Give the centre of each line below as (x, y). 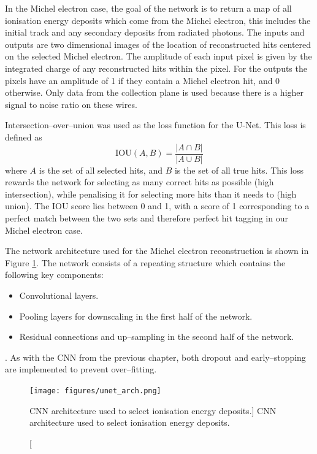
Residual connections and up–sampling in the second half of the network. (157, 337)
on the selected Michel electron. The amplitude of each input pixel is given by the (158, 56)
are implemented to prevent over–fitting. (81, 369)
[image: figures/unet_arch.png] (95, 391)
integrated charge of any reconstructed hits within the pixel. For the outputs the (156, 68)
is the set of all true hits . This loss (239, 170)
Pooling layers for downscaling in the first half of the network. (136, 316)
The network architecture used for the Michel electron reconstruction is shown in (157, 251)
